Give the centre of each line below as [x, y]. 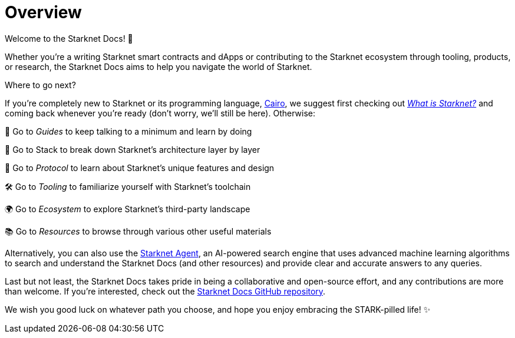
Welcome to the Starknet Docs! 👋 [69, 38]
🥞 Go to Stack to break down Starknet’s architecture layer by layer [133, 149]
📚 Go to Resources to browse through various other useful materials [138, 231]
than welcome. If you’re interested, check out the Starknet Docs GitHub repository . [165, 291]
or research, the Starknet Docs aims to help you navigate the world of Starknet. [159, 66]
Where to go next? [40, 85]
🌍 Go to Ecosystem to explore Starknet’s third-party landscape [128, 209]
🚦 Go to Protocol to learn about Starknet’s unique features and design [140, 168]
